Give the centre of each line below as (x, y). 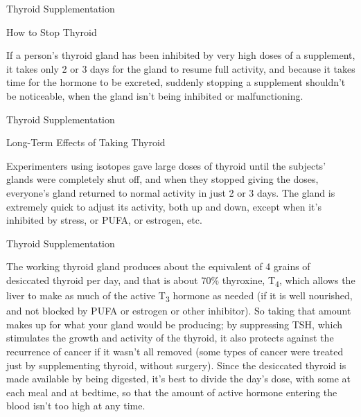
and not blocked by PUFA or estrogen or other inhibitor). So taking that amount (179, 311)
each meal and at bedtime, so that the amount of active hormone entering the (172, 392)
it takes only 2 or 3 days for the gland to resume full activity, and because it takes (181, 68)
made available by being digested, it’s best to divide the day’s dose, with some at (179, 379)
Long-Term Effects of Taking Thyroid (86, 142)
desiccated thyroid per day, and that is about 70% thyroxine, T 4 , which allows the (181, 281)
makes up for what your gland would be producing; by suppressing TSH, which (175, 324)
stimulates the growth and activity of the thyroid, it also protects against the (170, 338)
